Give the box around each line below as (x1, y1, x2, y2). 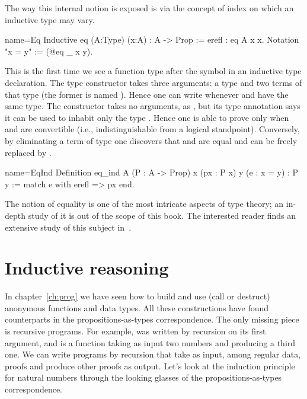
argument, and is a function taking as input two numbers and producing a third (5, 336, 296, 349)
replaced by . (5, 146, 52, 158)
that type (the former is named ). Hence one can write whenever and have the (5, 88, 289, 100)
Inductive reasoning (5, 256, 169, 280)
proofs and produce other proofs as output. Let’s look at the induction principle (5, 359, 295, 372)
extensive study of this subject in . (5, 221, 132, 233)
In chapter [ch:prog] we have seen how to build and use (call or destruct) (5, 290, 270, 302)
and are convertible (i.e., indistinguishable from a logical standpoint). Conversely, (5, 123, 300, 135)
